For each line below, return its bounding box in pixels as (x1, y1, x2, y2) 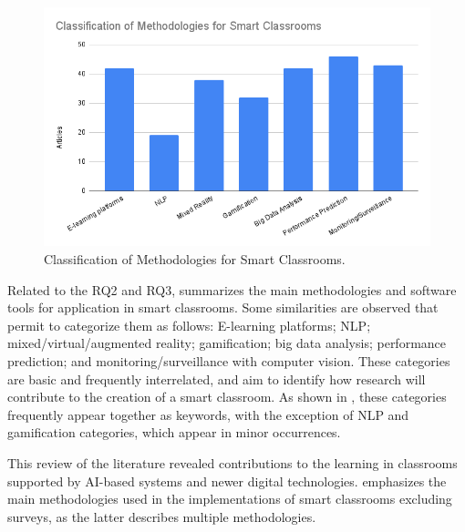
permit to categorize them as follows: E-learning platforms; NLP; (7, 315, 371, 334)
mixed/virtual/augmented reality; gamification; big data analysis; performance (7, 333, 447, 353)
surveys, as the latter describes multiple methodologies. (7, 506, 316, 526)
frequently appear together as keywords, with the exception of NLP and (7, 404, 409, 424)
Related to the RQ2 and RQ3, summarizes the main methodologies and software (7, 280, 457, 299)
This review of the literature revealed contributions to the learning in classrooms (7, 453, 458, 472)
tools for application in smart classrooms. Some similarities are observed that (7, 298, 439, 317)
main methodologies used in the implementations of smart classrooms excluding (7, 489, 452, 508)
